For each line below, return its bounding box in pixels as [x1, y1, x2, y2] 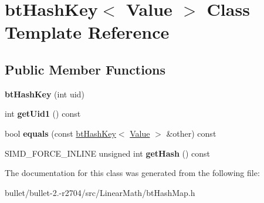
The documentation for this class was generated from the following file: [5, 167, 260, 179]
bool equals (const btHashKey [5, 127, 116, 139]
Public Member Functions [5, 60, 165, 78]
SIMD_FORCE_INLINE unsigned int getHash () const [5, 147, 211, 159]
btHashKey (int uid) [5, 87, 84, 100]
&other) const [166, 127, 216, 139]
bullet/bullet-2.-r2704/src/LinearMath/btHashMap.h [5, 186, 195, 198]
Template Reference [5, 20, 170, 44]
